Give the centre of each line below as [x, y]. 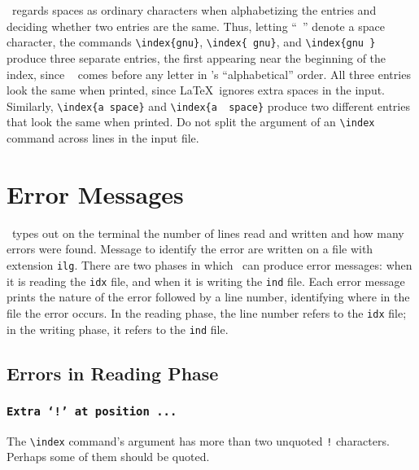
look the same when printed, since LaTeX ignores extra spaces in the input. [196, 90]
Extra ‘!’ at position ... [92, 411]
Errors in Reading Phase [113, 373]
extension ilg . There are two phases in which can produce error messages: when [209, 264]
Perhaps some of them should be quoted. [108, 457]
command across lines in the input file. [103, 138]
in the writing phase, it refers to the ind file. [118, 329]
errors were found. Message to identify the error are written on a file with [190, 249]
